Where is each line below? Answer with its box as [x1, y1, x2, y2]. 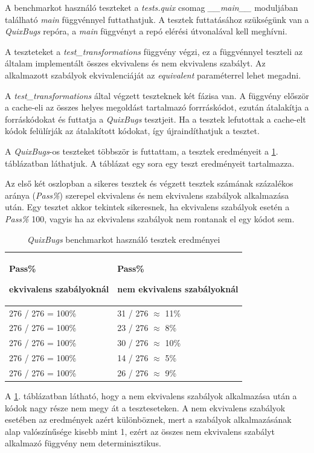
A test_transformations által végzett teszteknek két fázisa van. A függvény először [5, 89, 309, 101]
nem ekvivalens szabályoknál [117, 282, 239, 295]
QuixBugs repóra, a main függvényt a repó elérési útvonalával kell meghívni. [5, 25, 287, 37]
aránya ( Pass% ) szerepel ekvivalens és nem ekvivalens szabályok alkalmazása [5, 188, 289, 201]
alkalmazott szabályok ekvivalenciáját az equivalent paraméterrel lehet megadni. [5, 68, 301, 81]
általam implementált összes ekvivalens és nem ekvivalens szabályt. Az [5, 57, 266, 69]
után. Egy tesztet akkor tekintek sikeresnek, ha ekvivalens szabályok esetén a [5, 201, 290, 213]
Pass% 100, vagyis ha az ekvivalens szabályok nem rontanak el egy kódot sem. [5, 212, 295, 225]
